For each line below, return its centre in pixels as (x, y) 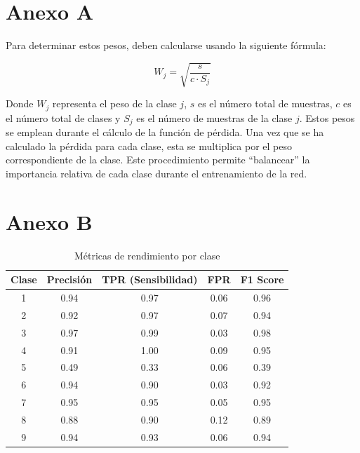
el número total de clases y (63, 117)
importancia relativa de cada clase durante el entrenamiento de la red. (156, 173)
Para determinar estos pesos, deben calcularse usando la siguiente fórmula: (166, 45)
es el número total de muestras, (265, 103)
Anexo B (49, 221)
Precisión (69, 279)
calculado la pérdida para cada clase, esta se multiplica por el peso (149, 146)
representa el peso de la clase (114, 103)
